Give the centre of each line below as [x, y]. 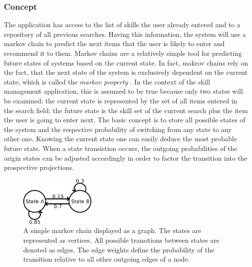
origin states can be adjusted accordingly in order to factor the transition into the [126, 158]
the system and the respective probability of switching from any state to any [118, 129]
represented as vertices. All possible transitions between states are [121, 240]
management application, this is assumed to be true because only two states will [124, 91]
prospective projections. [39, 167]
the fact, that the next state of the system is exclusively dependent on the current [126, 72]
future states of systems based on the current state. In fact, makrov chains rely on [126, 62]
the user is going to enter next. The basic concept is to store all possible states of [125, 120]
